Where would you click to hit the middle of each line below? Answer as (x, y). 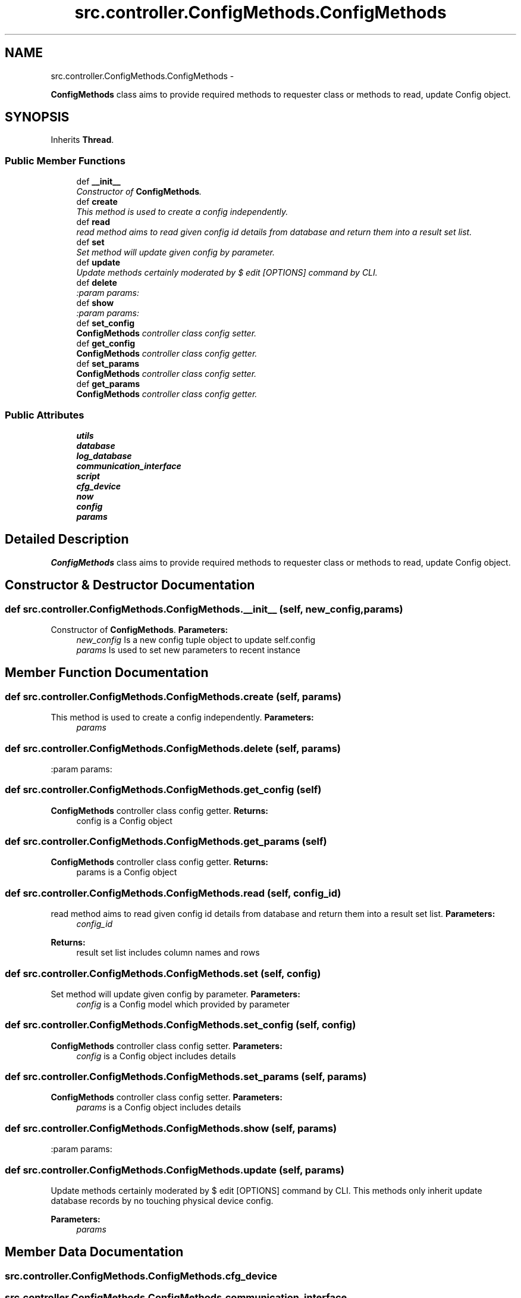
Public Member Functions (65, 160)
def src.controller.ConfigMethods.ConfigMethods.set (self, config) (163, 973)
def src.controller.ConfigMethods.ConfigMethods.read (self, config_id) (173, 893)
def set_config (106, 323)
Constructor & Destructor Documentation (130, 585)
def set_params (108, 364)
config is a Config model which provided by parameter (183, 1004)
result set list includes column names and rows (168, 953)
